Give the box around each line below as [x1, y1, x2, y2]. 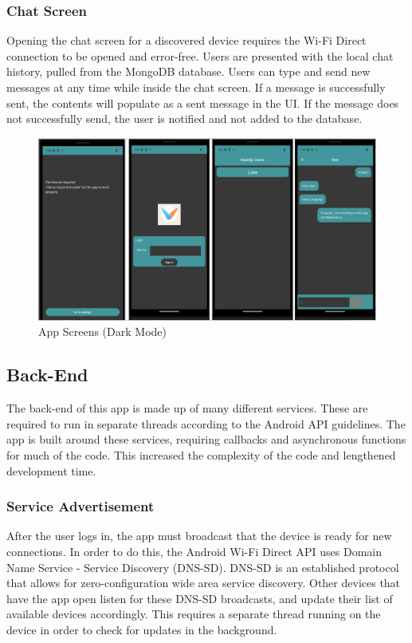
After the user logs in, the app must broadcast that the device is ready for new [6, 527, 392, 544]
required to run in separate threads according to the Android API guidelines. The [6, 415, 406, 432]
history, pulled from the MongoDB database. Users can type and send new [6, 63, 371, 80]
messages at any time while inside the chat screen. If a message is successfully [6, 79, 386, 95]
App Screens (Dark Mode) [38, 323, 167, 340]
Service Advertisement [6, 496, 155, 516]
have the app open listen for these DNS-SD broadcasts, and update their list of [6, 590, 393, 606]
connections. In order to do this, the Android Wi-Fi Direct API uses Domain [6, 542, 383, 559]
